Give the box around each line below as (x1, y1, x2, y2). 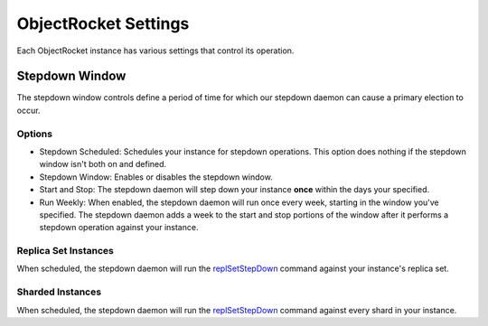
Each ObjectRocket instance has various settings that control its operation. (16, 45, 295, 56)
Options (16, 127, 53, 140)
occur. (16, 105, 41, 116)
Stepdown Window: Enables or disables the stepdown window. (39, 172, 273, 182)
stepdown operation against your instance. (39, 222, 199, 233)
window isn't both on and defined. (39, 159, 167, 170)
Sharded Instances (16, 285, 102, 298)
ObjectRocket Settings (16, 14, 190, 33)
